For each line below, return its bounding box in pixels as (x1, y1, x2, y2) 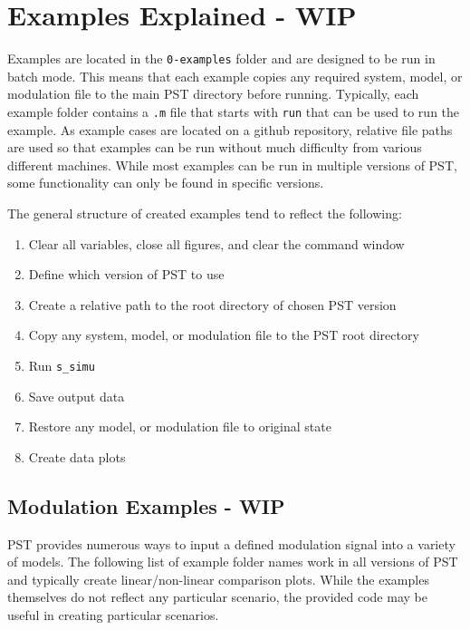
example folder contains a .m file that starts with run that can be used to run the (7, 102, 460, 121)
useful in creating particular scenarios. (7, 605, 219, 624)
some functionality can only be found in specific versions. (7, 173, 324, 192)
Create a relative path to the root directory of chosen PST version (28, 295, 397, 314)
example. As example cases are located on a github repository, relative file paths (7, 120, 453, 139)
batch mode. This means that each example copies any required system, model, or (7, 66, 463, 85)
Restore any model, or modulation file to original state (28, 417, 331, 436)
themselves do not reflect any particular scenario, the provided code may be (7, 587, 427, 606)
